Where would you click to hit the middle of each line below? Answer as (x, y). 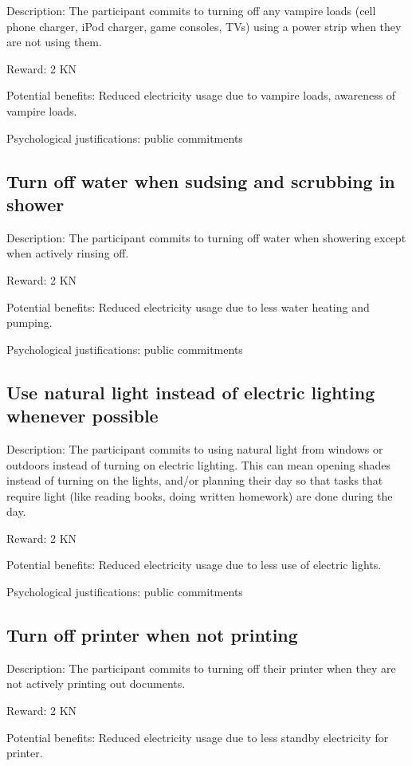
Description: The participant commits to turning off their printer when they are (201, 668)
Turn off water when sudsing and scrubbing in (201, 181)
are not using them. (54, 42)
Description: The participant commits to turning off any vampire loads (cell (191, 10)
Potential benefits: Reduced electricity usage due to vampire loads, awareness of (201, 95)
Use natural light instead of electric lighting (191, 392)
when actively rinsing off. (68, 253)
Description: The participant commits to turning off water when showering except (206, 237)
